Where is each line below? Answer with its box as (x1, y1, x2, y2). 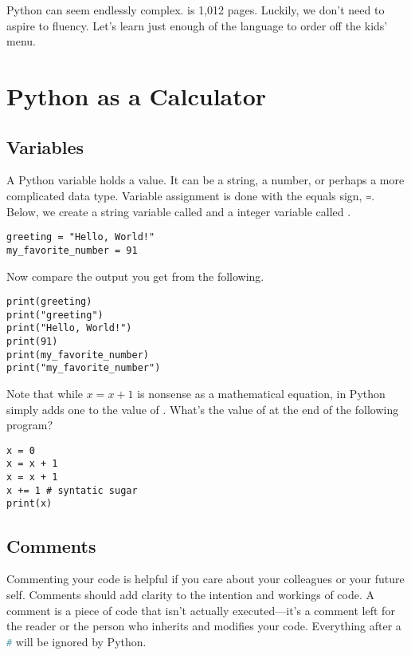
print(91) (6, 336, 58, 348)
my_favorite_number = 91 (6, 244, 138, 256)
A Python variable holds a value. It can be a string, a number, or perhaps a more (6, 172, 405, 188)
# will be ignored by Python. (6, 633, 147, 649)
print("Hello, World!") (6, 322, 132, 334)
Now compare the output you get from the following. (6, 267, 264, 284)
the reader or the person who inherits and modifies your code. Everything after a (6, 618, 401, 634)
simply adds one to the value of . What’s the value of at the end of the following (6, 400, 399, 417)
